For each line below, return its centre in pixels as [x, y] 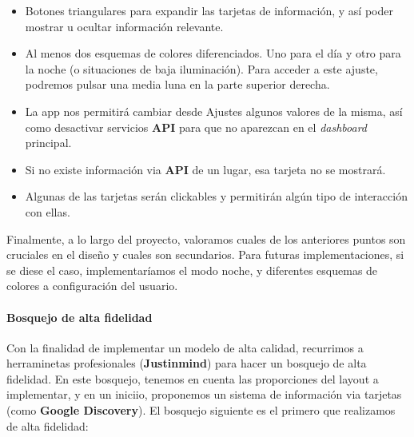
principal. [48, 143]
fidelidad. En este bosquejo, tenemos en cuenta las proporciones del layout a [193, 378]
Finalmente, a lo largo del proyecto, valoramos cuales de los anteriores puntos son [206, 238]
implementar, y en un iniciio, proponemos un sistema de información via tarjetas [204, 394]
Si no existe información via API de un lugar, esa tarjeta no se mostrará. [205, 169]
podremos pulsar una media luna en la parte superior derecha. [177, 84]
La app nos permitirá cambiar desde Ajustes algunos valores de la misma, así [214, 111]
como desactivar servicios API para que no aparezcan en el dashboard [196, 127]
